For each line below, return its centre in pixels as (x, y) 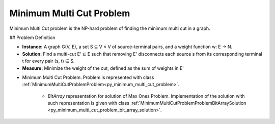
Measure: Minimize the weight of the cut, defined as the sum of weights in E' (103, 68)
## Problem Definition (32, 37)
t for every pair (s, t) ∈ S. (48, 61)
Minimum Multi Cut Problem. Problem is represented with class (88, 77)
